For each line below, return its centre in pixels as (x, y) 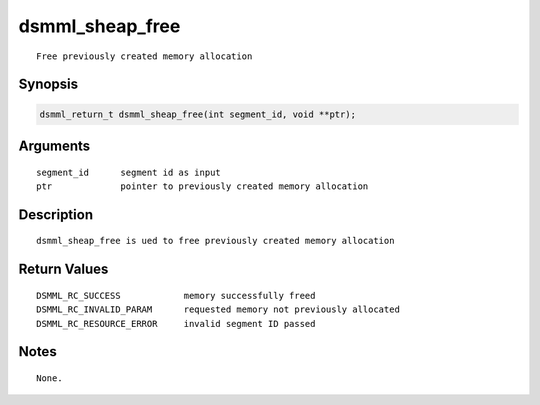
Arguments (54, 145)
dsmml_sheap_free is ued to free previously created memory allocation (215, 241)
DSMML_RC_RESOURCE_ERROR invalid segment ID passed (176, 323)
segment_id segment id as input (129, 172)
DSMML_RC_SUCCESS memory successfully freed (176, 295)
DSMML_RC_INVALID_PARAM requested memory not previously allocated (218, 309)
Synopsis (48, 84)
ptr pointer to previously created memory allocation (202, 186)
